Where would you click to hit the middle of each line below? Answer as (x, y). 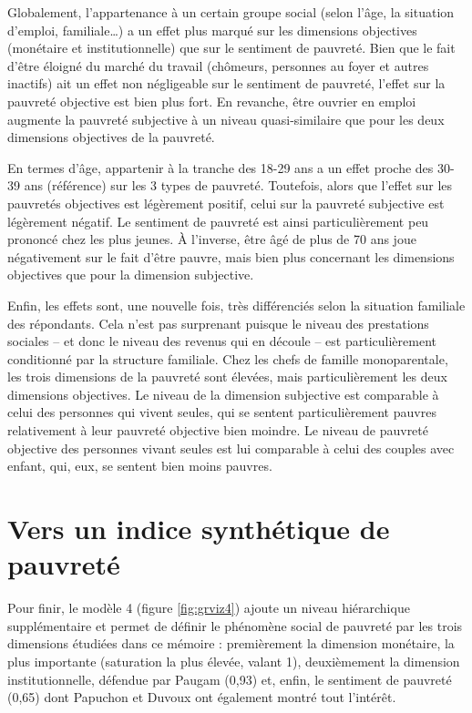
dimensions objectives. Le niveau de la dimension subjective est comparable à (223, 394)
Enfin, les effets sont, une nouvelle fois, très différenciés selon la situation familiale (236, 305)
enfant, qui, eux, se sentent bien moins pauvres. (140, 466)
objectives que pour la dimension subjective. (131, 275)
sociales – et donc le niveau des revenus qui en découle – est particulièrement (222, 341)
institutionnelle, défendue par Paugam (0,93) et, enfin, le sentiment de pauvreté (230, 679)
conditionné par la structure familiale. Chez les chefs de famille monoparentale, (228, 358)
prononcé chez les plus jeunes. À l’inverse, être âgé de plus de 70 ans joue (212, 239)
